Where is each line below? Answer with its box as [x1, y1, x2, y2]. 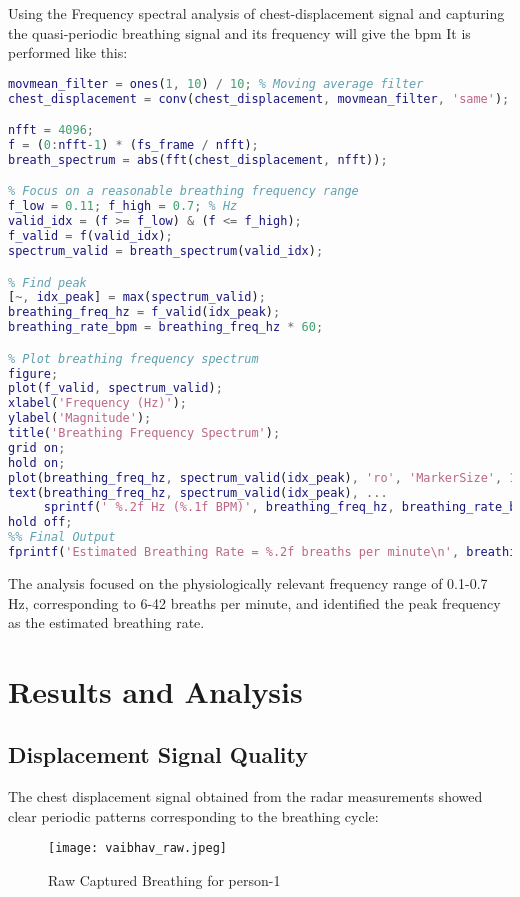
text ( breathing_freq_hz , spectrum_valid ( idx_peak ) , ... [8, 485, 388, 500]
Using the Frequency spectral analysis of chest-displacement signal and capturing [8, 3, 505, 23]
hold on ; [8, 455, 66, 470]
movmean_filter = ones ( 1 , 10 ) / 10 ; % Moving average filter [8, 76, 424, 91]
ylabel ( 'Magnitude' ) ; [8, 411, 152, 426]
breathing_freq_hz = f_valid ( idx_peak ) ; [8, 305, 281, 320]
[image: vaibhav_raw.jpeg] [48, 841, 227, 856]
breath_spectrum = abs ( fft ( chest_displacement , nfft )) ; [8, 152, 388, 167]
